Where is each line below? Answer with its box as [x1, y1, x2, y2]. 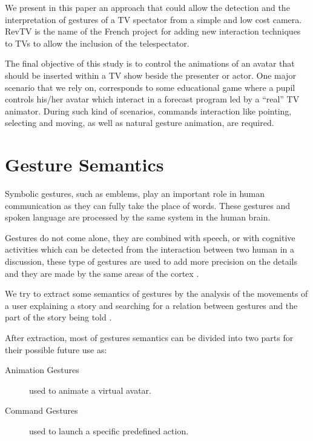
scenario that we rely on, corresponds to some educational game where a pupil [5, 81, 295, 93]
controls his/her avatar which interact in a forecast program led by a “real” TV [5, 93, 300, 105]
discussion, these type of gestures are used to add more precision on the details [5, 255, 298, 268]
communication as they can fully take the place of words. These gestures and [5, 199, 290, 211]
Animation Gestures [5, 363, 79, 376]
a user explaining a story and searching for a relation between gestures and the [5, 299, 298, 311]
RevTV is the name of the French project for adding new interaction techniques [5, 25, 301, 38]
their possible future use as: [5, 343, 107, 356]
